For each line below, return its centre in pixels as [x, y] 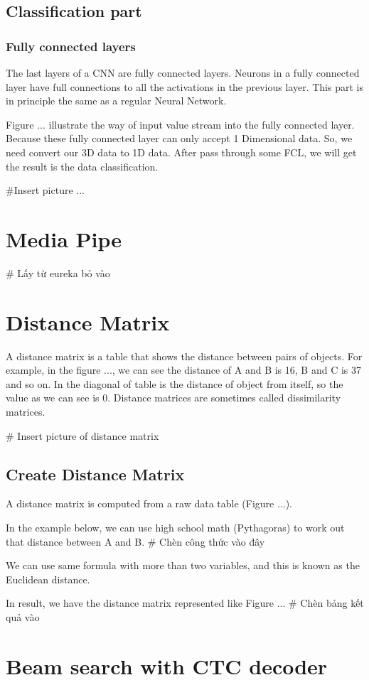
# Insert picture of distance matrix [82, 435]
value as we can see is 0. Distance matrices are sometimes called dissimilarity [173, 398]
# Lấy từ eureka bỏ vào [58, 272]
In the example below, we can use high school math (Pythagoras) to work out [175, 527]
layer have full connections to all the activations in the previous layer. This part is [184, 86]
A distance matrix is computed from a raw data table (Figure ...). [149, 503]
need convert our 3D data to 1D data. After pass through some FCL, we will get [181, 152]
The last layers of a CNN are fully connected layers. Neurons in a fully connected [183, 72]
